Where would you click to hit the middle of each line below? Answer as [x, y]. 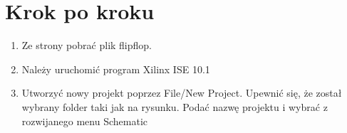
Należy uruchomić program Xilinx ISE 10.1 [116, 69]
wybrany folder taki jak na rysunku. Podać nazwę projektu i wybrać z [175, 106]
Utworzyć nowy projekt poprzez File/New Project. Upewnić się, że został [182, 93]
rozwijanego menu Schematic [84, 121]
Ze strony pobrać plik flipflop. [87, 45]
